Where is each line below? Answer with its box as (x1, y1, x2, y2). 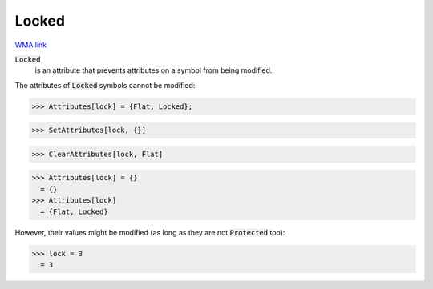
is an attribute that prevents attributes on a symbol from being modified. (34, 66, 273, 75)
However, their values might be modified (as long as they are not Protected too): (14, 227, 285, 237)
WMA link (14, 40, 47, 50)
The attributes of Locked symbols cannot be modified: (14, 80, 196, 90)
